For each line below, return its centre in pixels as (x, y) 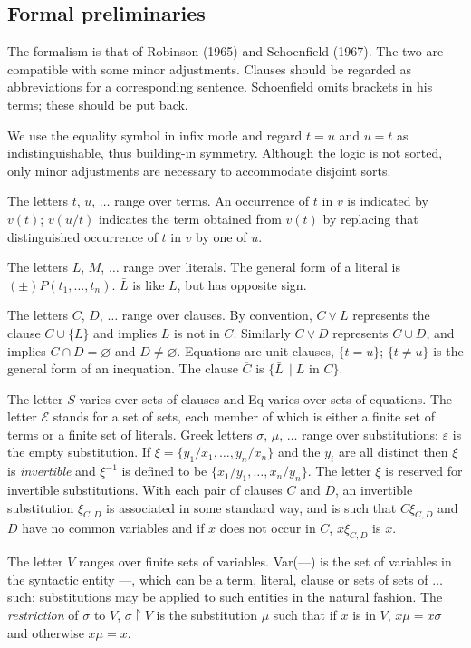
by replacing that (370, 218)
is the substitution (207, 615)
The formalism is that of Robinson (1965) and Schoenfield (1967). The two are (226, 51)
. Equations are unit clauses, (255, 350)
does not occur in (268, 528)
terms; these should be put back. (98, 104)
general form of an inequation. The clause (123, 368)
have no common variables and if (113, 528)
